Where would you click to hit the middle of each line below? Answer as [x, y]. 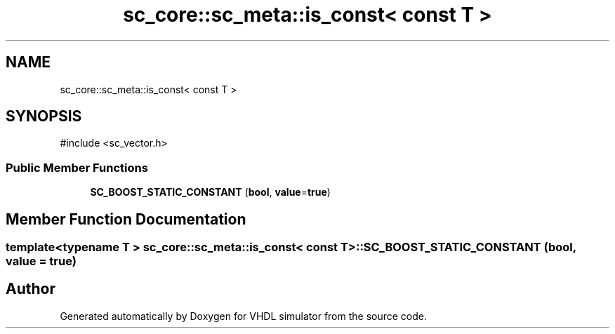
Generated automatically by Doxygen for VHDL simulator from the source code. [244, 316]
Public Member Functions [77, 167]
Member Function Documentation [126, 219]
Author [31, 289]
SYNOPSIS [44, 116]
